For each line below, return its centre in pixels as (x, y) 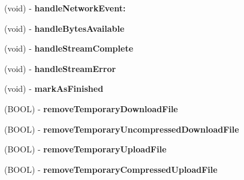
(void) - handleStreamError (60, 68)
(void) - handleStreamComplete (69, 48)
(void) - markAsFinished (54, 88)
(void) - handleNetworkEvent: (65, 8)
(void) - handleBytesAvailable (64, 28)
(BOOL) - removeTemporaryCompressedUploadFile (111, 169)
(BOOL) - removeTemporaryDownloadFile (91, 108)
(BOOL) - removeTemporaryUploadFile (85, 149)
